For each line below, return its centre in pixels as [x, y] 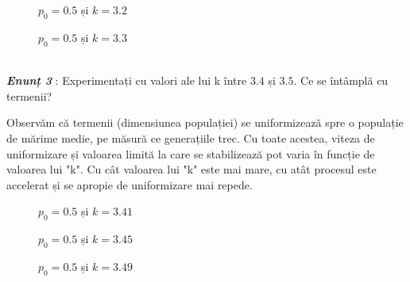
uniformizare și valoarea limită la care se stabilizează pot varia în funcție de [191, 153]
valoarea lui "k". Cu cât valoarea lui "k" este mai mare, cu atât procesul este [191, 169]
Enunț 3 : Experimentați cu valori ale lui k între [127, 80]
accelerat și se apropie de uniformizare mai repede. [130, 184]
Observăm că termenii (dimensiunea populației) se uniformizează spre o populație [205, 122]
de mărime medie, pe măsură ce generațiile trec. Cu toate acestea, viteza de [191, 137]
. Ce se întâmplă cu [341, 80]
